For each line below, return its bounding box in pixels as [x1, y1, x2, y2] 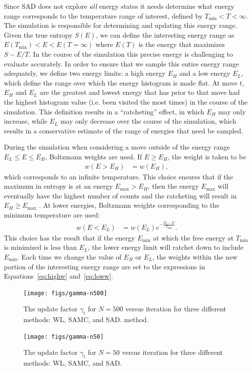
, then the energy [148, 181, 199, 191]
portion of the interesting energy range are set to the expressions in [4, 261, 205, 271]
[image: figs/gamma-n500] [23, 289, 107, 297]
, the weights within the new [152, 251, 237, 262]
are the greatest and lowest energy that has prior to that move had [39, 87, 240, 97]
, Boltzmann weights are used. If [45, 151, 142, 161]
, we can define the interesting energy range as [96, 29, 234, 40]
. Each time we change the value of [17, 251, 122, 262]
